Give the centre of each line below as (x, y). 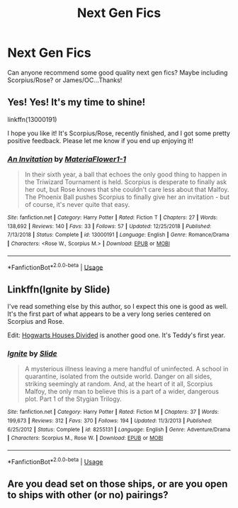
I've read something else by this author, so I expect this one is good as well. (118, 307)
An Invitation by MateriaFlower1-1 (67, 159)
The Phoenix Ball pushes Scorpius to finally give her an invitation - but (127, 197)
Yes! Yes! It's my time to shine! (76, 102)
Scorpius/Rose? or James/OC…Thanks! (65, 80)
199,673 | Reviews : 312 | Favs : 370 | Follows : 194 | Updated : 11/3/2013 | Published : (110, 421)
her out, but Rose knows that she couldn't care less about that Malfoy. (127, 190)
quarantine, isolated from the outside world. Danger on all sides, (118, 376)
